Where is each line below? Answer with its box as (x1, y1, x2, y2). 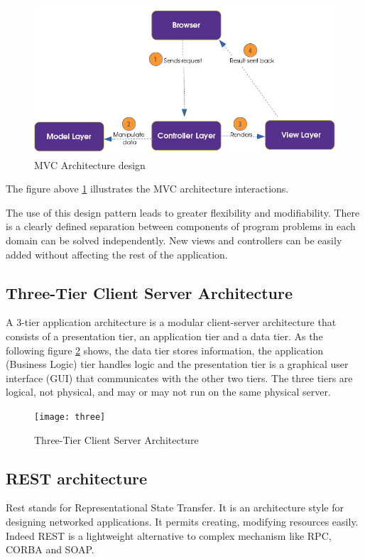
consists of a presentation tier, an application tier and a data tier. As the (6, 328, 323, 343)
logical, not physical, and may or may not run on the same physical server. (6, 384, 331, 399)
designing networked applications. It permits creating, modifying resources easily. (6, 514, 359, 528)
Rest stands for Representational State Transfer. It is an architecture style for (6, 500, 344, 515)
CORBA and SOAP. (6, 542, 94, 557)
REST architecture (6, 467, 148, 489)
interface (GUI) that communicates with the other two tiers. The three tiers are (6, 370, 353, 385)
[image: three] (34, 411, 106, 422)
